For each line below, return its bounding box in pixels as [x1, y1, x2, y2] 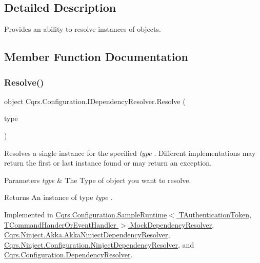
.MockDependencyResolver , [128, 219, 214, 230]
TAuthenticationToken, [178, 209, 251, 219]
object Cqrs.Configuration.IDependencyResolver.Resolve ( [4, 95, 186, 106]
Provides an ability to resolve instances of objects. [4, 24, 161, 34]
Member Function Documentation [4, 49, 189, 65]
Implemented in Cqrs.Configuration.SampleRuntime [4, 209, 167, 219]
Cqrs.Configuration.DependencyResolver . [4, 249, 133, 260]
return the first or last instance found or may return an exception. [4, 157, 212, 168]
